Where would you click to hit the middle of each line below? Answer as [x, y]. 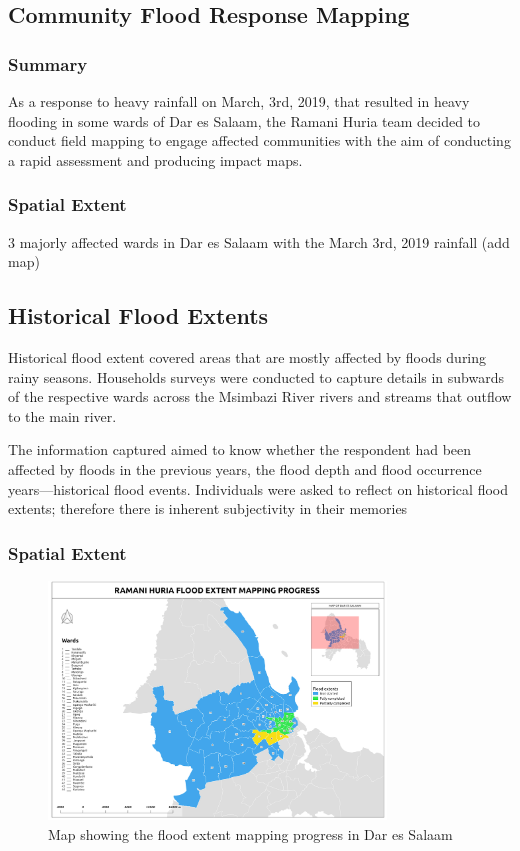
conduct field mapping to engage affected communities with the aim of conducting [259, 140]
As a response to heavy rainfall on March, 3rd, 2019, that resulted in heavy [239, 101]
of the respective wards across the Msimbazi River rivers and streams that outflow [260, 396]
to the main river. [62, 415]
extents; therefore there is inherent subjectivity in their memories [208, 508]
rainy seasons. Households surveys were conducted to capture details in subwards [256, 376]
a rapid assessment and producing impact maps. [155, 159]
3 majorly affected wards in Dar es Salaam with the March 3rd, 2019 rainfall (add [259, 241]
